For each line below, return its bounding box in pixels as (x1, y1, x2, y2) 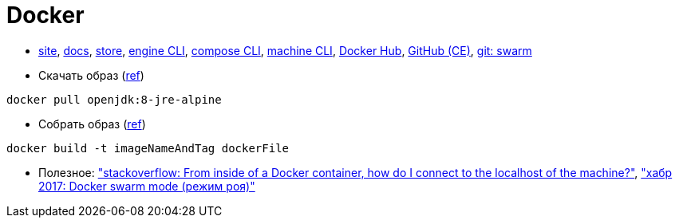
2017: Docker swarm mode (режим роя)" (38, 179, 255, 193)
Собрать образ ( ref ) (38, 116, 146, 131)
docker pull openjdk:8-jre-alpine (6, 92, 222, 106)
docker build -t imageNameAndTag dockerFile (6, 141, 290, 155)
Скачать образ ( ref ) (38, 68, 144, 82)
